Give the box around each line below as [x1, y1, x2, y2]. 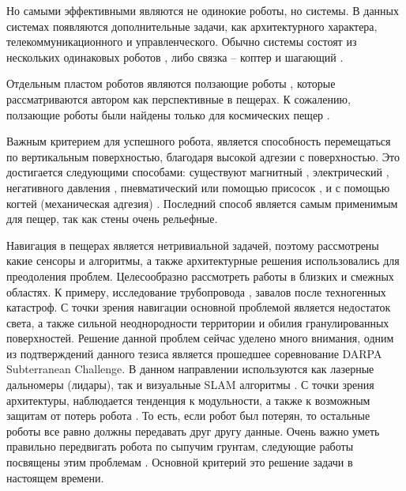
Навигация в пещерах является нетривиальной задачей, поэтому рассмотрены [6, 236, 379, 253]
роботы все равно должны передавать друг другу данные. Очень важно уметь [6, 422, 380, 439]
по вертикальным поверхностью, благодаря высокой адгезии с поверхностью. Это [6, 148, 400, 164]
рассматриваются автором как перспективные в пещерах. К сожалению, [6, 90, 351, 107]
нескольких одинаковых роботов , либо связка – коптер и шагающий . [6, 48, 344, 65]
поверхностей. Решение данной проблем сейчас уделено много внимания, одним [6, 330, 394, 346]
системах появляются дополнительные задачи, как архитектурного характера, [6, 17, 378, 34]
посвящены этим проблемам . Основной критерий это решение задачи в [6, 454, 353, 470]
